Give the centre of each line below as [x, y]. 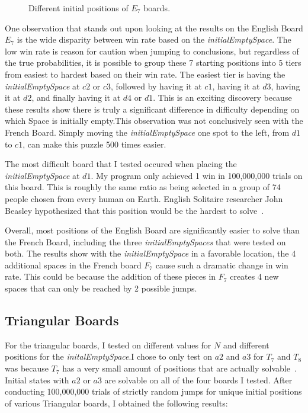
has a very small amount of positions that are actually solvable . [179, 368]
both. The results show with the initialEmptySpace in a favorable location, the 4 [150, 253]
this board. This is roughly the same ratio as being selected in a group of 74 [143, 187]
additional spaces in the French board [73, 265]
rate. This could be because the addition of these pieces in [110, 276]
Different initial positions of [78, 8]
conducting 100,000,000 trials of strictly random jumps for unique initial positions [153, 391]
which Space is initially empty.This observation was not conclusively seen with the [154, 121]
